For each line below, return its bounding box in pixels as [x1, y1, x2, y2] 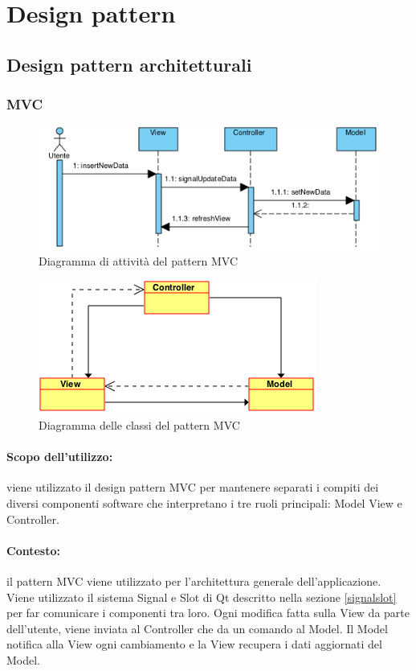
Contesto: [6, 541, 60, 558]
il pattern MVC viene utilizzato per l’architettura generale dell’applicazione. [6, 572, 381, 589]
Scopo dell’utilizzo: [6, 448, 113, 465]
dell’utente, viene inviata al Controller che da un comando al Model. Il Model [6, 620, 388, 636]
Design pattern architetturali [6, 51, 252, 76]
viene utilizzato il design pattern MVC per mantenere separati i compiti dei [6, 479, 379, 496]
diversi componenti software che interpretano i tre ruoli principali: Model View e [6, 494, 402, 511]
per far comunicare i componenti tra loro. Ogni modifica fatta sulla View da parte [6, 604, 410, 621]
